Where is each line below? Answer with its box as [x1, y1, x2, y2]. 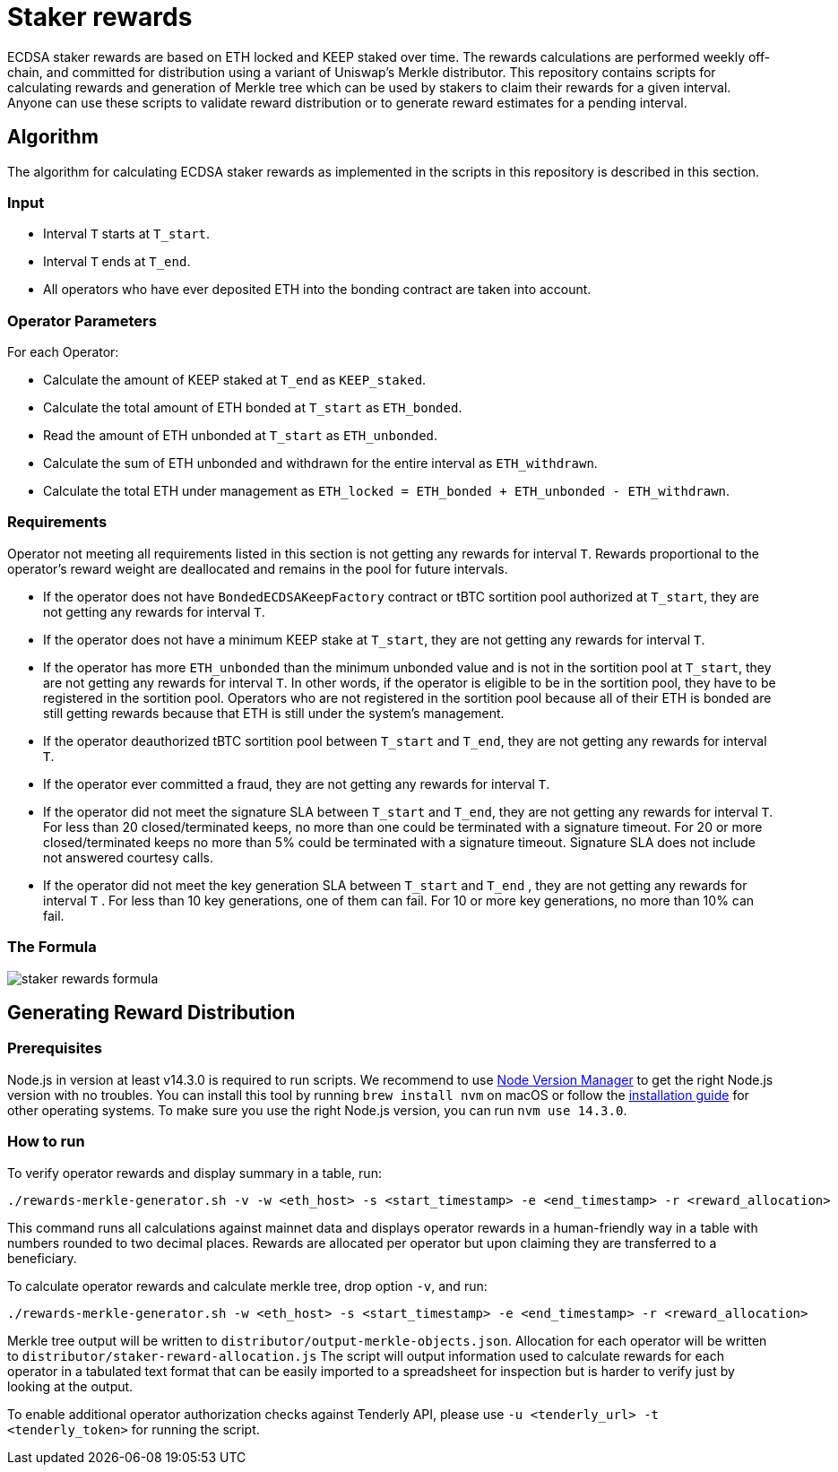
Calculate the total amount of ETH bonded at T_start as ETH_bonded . [43, 400, 462, 416]
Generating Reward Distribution [7, 1001, 296, 1025]
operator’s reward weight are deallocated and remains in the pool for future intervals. [7, 560, 508, 576]
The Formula [7, 938, 97, 957]
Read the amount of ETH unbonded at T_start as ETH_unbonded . [43, 428, 438, 444]
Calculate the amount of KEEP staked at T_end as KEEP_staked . [43, 372, 427, 388]
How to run [7, 1132, 85, 1151]
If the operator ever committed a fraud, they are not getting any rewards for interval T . [43, 775, 550, 792]
